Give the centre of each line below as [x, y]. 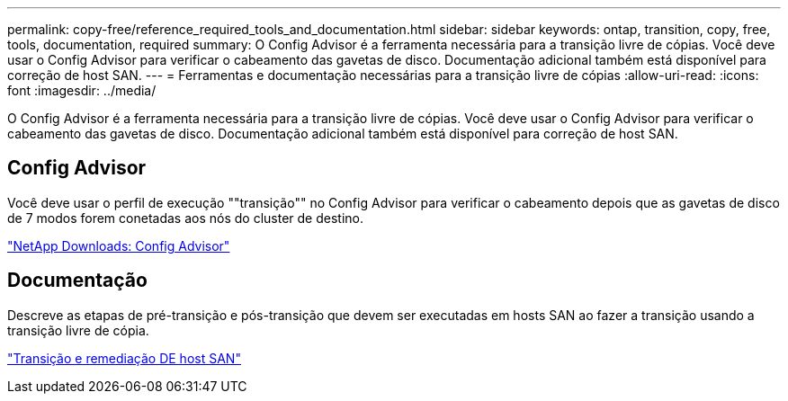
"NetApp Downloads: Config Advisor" [119, 245]
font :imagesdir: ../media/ [82, 90]
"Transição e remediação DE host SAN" [124, 358]
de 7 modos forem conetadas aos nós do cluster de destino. [185, 218]
